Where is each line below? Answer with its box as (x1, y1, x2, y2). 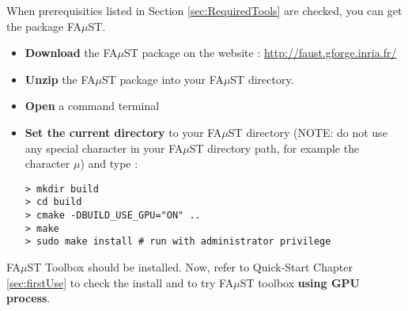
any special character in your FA (25, 139, 183, 156)
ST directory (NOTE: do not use (228, 123, 387, 140)
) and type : (80, 155, 138, 172)
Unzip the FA (25, 70, 96, 87)
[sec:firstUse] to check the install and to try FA (6, 274, 234, 290)
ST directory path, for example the (189, 139, 360, 156)
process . (6, 290, 51, 306)
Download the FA (25, 44, 118, 61)
